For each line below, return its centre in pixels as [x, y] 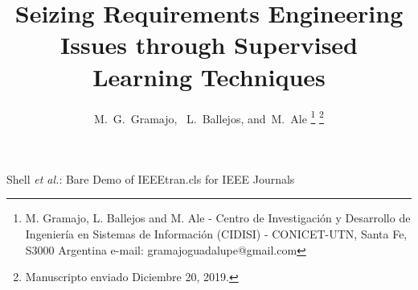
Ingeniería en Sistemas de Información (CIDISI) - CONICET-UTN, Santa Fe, [216, 233]
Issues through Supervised [209, 45]
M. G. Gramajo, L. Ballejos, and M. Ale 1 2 [209, 117]
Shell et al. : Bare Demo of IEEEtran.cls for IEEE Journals [151, 178]
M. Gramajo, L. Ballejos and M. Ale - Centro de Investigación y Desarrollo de [218, 218]
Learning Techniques [209, 76]
